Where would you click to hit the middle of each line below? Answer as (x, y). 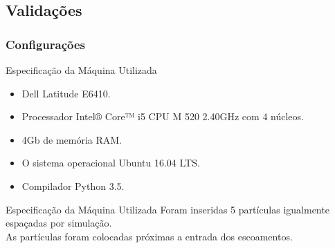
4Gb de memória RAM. (72, 139)
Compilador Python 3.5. (73, 185)
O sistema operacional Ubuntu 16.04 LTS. (111, 163)
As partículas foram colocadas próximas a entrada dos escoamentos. (149, 236)
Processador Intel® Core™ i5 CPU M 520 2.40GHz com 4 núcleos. (163, 116)
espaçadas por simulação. (59, 223)
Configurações (46, 44)
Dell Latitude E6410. (66, 93)
